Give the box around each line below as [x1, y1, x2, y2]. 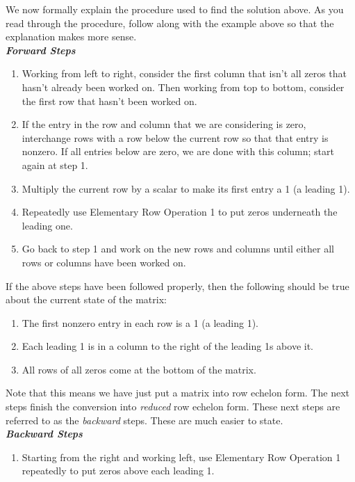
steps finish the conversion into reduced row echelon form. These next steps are [6, 399, 340, 414]
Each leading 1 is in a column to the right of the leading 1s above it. [22, 339, 314, 353]
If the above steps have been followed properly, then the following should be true [6, 278, 349, 293]
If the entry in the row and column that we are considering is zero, [22, 117, 306, 131]
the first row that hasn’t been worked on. [22, 93, 197, 108]
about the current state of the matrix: [6, 292, 167, 307]
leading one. [22, 218, 73, 232]
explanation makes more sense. [6, 29, 137, 44]
